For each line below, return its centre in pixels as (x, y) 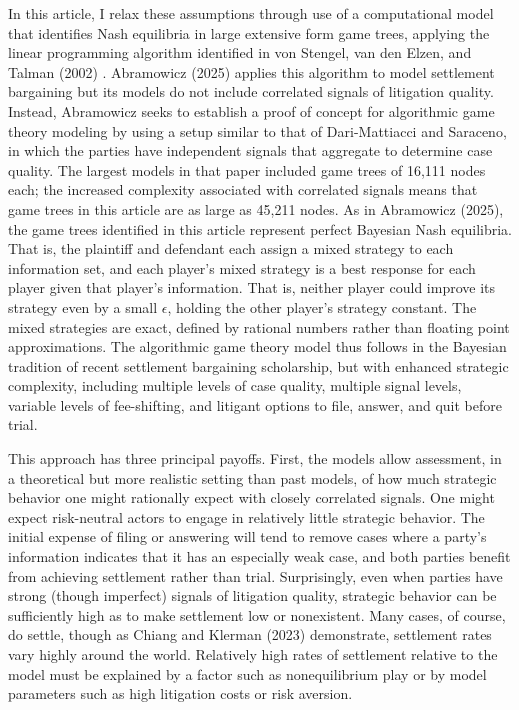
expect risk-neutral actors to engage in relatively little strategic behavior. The (246, 516)
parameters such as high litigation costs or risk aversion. (180, 693)
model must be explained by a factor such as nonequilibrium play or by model (247, 673)
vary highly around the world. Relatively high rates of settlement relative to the (253, 654)
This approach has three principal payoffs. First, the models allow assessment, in (255, 458)
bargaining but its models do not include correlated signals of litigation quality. (251, 91)
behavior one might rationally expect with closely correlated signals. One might (251, 497)
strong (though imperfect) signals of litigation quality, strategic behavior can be (252, 595)
